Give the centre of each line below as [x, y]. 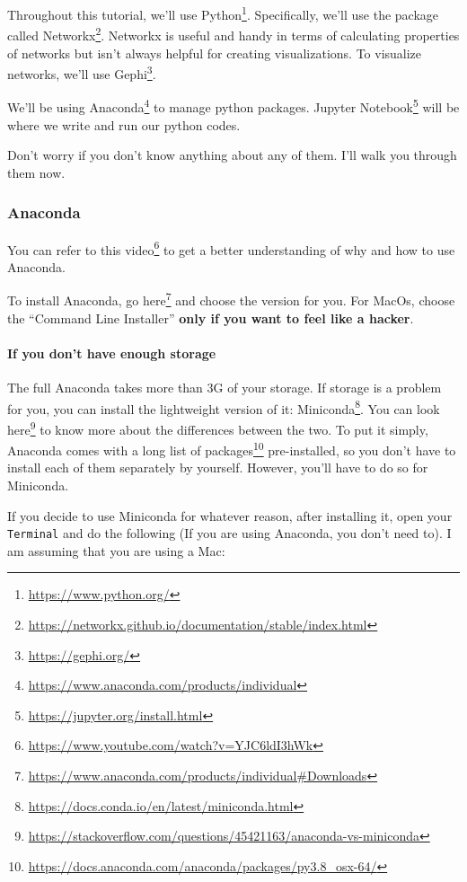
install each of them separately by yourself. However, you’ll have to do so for [218, 467]
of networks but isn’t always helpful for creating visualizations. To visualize [215, 53]
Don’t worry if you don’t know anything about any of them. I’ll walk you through [232, 155]
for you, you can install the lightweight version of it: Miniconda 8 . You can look [224, 407]
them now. [36, 172]
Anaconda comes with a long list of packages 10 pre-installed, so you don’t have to [232, 449]
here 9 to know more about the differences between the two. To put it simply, [218, 428]
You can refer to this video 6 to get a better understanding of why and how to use [231, 248]
